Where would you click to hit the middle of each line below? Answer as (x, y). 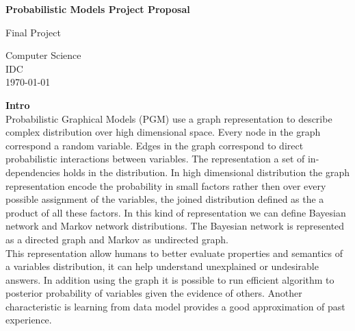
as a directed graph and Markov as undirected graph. (117, 239)
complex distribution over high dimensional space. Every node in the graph (163, 132)
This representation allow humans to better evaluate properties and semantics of (174, 253)
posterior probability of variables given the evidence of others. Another (154, 293)
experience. (29, 320)
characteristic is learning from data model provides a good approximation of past (175, 306)
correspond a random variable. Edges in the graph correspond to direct (155, 145)
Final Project (33, 32)
